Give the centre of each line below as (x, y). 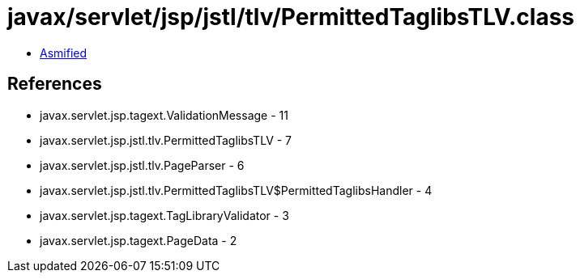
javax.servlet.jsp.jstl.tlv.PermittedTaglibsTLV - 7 (166, 140)
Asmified (64, 53)
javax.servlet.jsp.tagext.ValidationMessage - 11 (164, 115)
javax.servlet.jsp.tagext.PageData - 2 (139, 240)
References (55, 84)
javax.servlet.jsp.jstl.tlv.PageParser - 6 (142, 165)
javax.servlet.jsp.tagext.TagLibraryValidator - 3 (164, 215)
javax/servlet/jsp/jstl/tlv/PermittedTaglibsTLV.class (291, 17)
